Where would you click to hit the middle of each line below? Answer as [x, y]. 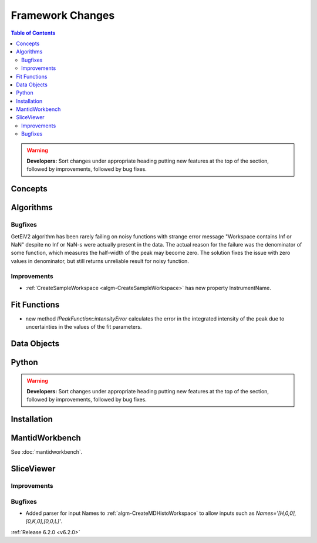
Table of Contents [33, 33]
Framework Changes [63, 15]
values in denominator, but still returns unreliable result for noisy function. [100, 261]
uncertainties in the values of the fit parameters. [84, 327]
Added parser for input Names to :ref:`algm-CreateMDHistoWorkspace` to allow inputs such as [140, 513]
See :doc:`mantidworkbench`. [47, 452]
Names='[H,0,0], [276, 513]
